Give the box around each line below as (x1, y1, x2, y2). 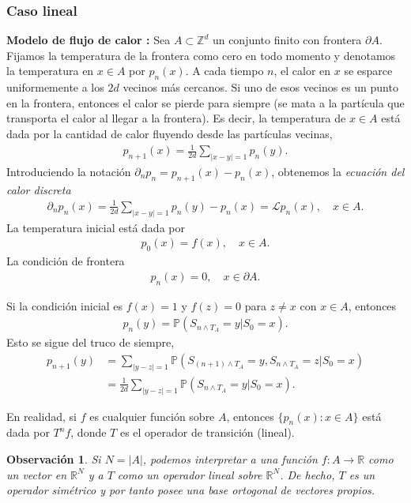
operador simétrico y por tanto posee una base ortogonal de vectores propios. (6, 482, 375, 498)
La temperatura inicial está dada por (6, 219, 185, 235)
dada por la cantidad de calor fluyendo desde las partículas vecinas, (6, 125, 333, 141)
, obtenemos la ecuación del (271, 163, 405, 179)
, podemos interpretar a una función (142, 451, 318, 467)
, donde (70, 424, 107, 441)
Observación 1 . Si (6, 451, 101, 467)
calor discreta (6, 181, 71, 197)
